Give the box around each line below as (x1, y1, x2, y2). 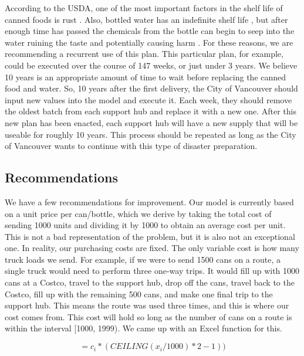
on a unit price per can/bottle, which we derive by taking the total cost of (5, 207, 272, 219)
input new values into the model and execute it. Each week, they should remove (5, 93, 292, 106)
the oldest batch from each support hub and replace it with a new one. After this (5, 105, 296, 117)
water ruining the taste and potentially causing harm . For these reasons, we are (5, 36, 293, 48)
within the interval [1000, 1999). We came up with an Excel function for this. (5, 322, 282, 334)
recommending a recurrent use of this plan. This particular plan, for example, (5, 48, 283, 60)
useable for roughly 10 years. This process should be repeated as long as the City (5, 128, 296, 140)
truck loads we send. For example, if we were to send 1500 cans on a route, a (5, 253, 281, 265)
